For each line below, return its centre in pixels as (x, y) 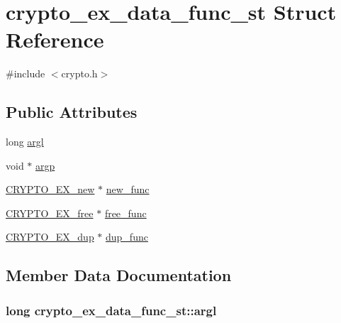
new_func (128, 189)
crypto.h (79, 73)
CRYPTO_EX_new (50, 189)
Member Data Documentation (119, 275)
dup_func (127, 237)
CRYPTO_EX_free (50, 213)
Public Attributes (72, 112)
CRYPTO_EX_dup (50, 237)
